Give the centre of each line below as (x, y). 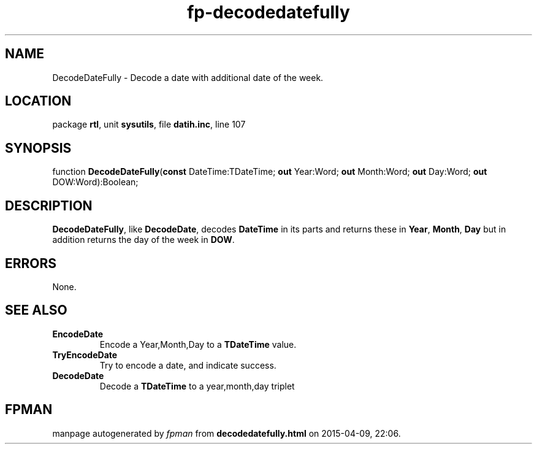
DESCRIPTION (49, 205)
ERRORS (31, 263)
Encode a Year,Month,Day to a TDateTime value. (198, 344)
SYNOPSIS (38, 148)
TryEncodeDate (85, 355)
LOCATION (38, 101)
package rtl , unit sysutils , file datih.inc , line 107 (149, 125)
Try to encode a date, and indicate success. (188, 365)
